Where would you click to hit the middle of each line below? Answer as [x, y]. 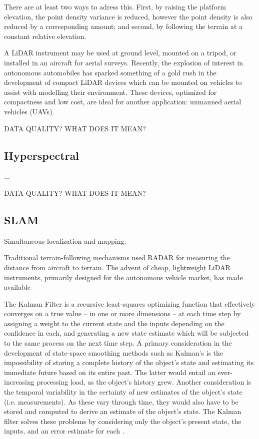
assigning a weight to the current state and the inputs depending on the [114, 323]
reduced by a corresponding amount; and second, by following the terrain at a [123, 26]
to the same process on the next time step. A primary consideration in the [118, 343]
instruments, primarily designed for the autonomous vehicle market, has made [123, 277]
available [17, 287]
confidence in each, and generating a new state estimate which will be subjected [126, 333]
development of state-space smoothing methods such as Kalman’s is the [114, 352]
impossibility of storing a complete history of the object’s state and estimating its [129, 362]
